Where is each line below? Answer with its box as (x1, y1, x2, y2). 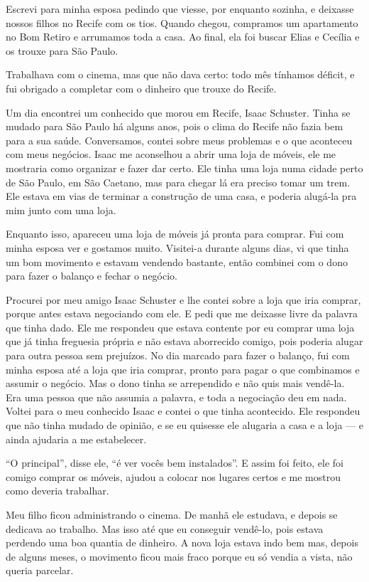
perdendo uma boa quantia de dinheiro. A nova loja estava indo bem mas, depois (6, 535, 358, 550)
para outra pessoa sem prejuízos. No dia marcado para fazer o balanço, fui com (6, 348, 350, 363)
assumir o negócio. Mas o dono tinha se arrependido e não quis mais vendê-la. (6, 376, 345, 391)
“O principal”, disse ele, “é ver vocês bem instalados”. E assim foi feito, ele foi (6, 455, 343, 470)
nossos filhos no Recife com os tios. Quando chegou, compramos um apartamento (6, 15, 358, 30)
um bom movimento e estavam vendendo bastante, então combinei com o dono (6, 254, 348, 269)
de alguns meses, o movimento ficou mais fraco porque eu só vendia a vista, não (6, 549, 353, 564)
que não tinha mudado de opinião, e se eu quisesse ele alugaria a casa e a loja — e (6, 418, 363, 433)
